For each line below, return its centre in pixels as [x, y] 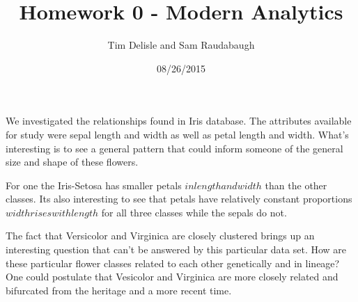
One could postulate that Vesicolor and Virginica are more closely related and [172, 277]
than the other [296, 185]
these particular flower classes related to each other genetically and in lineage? [173, 263]
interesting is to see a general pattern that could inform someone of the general [174, 148]
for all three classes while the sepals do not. [194, 212]
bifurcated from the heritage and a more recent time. [119, 290]
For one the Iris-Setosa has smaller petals [94, 185]
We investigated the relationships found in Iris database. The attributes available [179, 121]
